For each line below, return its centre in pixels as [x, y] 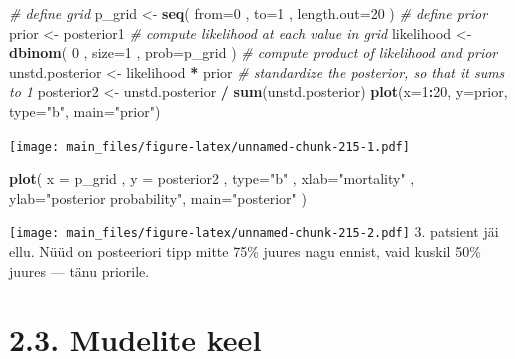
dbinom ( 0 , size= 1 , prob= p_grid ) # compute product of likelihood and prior [253, 52]
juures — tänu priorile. [79, 270]
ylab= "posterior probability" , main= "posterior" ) [158, 197]
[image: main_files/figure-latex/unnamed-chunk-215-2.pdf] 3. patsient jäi [254, 231]
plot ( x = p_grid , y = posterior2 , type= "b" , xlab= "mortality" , [212, 178]
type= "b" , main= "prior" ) [85, 110]
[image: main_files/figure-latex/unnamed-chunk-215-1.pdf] [209, 146]
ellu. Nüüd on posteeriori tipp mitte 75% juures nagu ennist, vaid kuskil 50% [245, 251]
